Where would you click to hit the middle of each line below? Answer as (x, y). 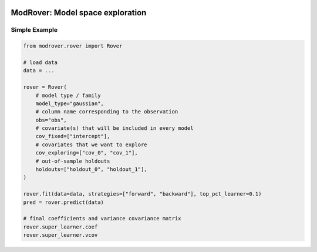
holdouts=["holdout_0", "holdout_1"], (91, 169)
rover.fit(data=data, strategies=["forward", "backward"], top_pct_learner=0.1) (142, 194)
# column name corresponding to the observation (107, 112)
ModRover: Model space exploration (79, 13)
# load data (41, 62)
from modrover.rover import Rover (73, 46)
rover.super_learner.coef (60, 227)
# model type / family (68, 95)
